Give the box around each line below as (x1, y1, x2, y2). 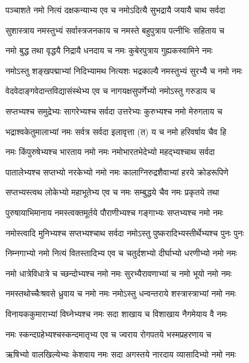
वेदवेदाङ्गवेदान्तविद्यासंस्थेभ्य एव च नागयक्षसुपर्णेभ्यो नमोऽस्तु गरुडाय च (5, 84, 215, 97)
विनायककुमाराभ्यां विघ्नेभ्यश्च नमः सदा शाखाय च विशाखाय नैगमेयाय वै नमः (5, 307, 228, 320)
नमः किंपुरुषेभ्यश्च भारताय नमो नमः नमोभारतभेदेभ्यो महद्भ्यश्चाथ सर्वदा (5, 145, 215, 158)
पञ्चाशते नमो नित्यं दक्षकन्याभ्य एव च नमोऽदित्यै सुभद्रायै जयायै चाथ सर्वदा (5, 4, 225, 16)
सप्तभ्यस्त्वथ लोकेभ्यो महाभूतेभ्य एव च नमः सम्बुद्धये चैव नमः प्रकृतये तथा (5, 186, 219, 198)
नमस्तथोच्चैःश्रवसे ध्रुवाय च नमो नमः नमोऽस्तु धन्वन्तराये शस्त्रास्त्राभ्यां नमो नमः (5, 287, 236, 300)
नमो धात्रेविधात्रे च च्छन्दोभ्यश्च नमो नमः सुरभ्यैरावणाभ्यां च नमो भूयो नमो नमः (5, 267, 232, 279)
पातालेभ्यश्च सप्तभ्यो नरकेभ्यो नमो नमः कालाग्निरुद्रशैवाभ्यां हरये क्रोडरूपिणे (5, 165, 229, 178)
